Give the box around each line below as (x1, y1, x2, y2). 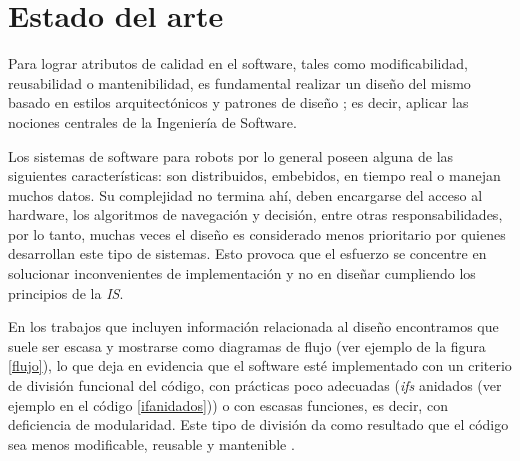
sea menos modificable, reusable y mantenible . (8, 433, 295, 454)
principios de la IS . (8, 282, 124, 303)
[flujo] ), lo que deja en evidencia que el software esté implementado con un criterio (8, 355, 512, 376)
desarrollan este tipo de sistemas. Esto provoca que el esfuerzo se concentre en (8, 243, 487, 264)
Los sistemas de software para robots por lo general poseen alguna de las (8, 145, 454, 166)
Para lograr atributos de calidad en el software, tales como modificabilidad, (8, 53, 468, 74)
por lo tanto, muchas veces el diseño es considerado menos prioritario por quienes (8, 223, 506, 244)
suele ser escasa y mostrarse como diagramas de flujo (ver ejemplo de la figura (8, 335, 486, 356)
